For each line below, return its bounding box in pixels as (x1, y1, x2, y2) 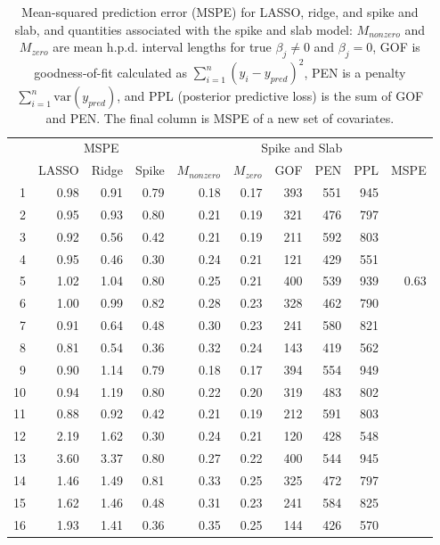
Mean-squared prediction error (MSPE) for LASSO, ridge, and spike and (21, 3, 419, 21)
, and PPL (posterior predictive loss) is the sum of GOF (117, 87, 424, 105)
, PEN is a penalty (304, 62, 406, 81)
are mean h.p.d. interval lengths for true (53, 37, 272, 56)
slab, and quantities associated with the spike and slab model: (14, 20, 353, 38)
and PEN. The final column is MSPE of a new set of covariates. (45, 109, 395, 128)
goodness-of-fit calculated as (34, 62, 188, 81)
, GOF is (372, 37, 420, 56)
